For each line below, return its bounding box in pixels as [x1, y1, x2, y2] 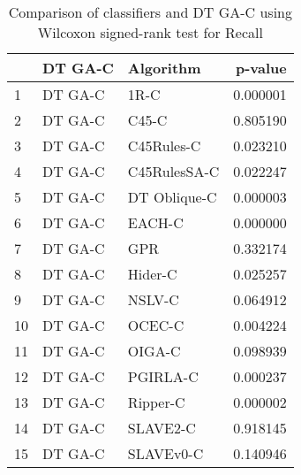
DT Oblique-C [127, 187, 217, 207]
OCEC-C [127, 315, 184, 335]
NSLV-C [127, 289, 179, 310]
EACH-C [127, 212, 184, 233]
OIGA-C [127, 341, 181, 361]
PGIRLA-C [127, 366, 199, 387]
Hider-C [127, 264, 177, 284]
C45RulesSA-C [127, 161, 220, 181]
